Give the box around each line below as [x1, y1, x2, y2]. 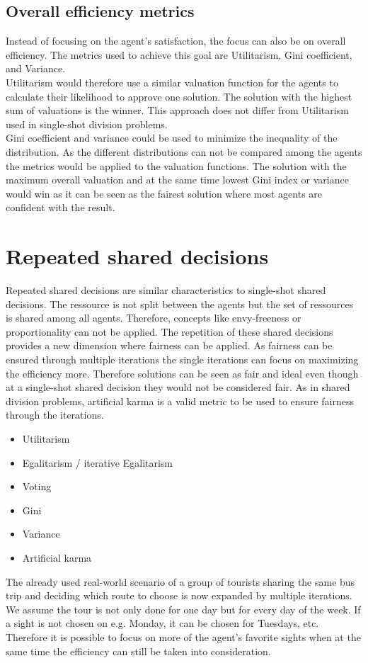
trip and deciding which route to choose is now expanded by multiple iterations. [6, 588, 352, 603]
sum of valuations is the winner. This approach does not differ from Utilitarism [6, 103, 349, 118]
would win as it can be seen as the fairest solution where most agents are [6, 186, 323, 200]
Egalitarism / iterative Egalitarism [22, 455, 173, 470]
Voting [22, 479, 52, 494]
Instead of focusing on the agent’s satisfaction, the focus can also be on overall [6, 33, 346, 48]
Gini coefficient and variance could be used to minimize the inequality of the [6, 130, 338, 145]
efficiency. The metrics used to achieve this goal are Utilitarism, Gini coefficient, [6, 47, 352, 62]
